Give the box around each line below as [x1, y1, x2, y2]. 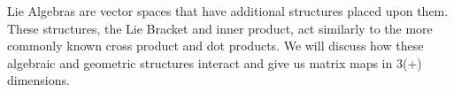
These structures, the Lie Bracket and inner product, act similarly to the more [7, 19, 433, 37]
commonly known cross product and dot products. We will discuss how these [7, 36, 424, 55]
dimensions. [7, 71, 70, 89]
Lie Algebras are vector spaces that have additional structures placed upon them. [7, 2, 449, 19]
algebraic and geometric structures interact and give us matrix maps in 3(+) [7, 53, 422, 72]
